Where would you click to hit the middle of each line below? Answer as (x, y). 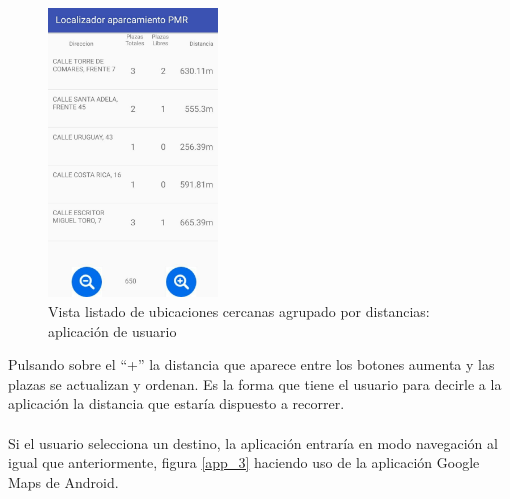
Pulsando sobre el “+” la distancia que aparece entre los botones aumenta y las (251, 364)
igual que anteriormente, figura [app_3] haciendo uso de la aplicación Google (244, 462)
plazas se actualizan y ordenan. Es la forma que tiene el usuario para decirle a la (255, 383)
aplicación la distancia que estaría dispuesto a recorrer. (176, 403)
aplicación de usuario (112, 330)
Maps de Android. (63, 481)
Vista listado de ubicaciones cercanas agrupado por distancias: (239, 311)
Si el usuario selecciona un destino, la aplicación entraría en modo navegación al (253, 442)
